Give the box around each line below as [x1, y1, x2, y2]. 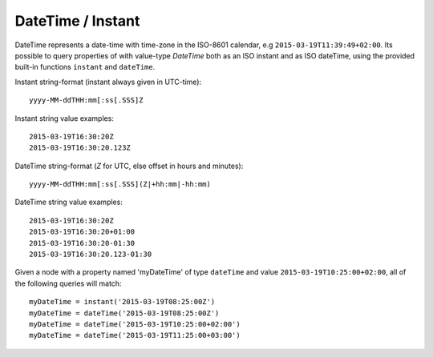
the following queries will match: [14, 279, 122, 288]
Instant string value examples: [14, 113, 114, 123]
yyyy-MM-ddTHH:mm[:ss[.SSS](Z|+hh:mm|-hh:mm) [29, 180, 212, 189]
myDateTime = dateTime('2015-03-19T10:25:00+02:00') [29, 319, 241, 328]
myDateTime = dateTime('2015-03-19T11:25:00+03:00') [29, 331, 241, 340]
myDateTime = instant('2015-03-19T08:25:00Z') [29, 297, 216, 307]
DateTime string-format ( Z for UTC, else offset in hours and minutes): [14, 161, 244, 170]
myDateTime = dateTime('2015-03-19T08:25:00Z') [29, 308, 220, 318]
